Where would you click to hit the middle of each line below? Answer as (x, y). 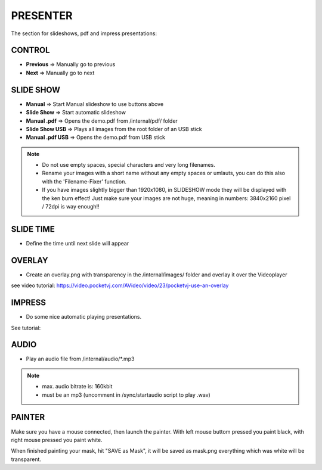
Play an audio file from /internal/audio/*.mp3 (80, 359)
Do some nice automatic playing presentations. (84, 317)
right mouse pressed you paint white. (57, 440)
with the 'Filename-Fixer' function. (84, 181)
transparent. (26, 459)
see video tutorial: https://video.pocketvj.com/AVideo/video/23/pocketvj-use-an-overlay (120, 285)
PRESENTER (42, 15)
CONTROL (30, 50)
